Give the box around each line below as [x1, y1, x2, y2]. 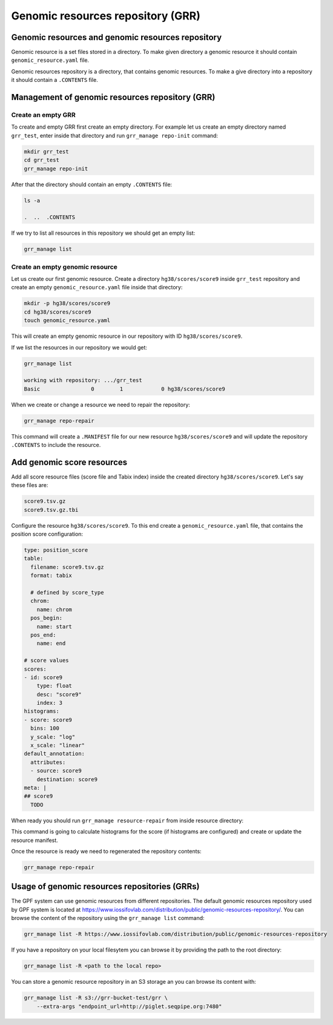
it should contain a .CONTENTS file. [11, 76, 98, 84]
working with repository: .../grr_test [24, 377, 142, 384]
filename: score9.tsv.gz [30, 563, 104, 570]
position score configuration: [11, 531, 84, 538]
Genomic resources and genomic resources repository [11, 32, 222, 42]
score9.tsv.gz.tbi [24, 506, 79, 513]
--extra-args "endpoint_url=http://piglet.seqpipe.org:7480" [36, 1003, 222, 1010]
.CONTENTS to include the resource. [11, 442, 101, 449]
